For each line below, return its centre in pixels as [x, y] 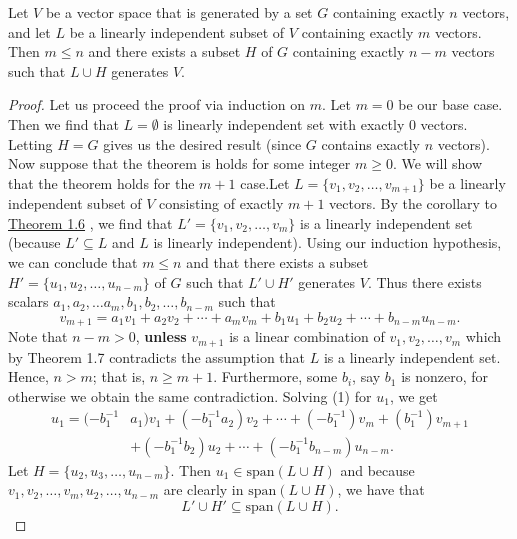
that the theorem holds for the [101, 182]
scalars [28, 301]
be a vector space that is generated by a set [179, 12]
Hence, [28, 376]
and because [377, 469]
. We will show [437, 163]
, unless [161, 336]
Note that [38, 336]
